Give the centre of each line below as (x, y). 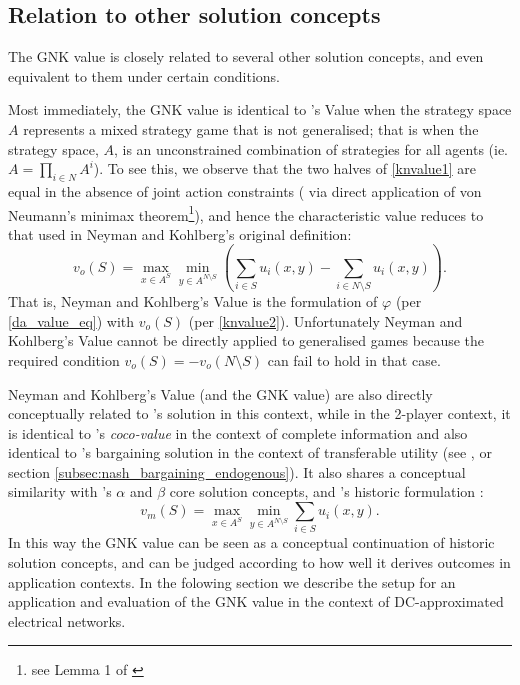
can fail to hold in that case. (354, 359)
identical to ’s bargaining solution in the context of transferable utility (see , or (250, 452)
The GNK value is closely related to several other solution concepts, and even (246, 56)
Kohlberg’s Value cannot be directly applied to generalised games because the (246, 340)
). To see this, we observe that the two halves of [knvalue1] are (285, 168)
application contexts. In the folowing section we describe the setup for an (232, 581)
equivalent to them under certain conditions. (144, 75)
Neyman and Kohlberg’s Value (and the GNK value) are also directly (220, 393)
